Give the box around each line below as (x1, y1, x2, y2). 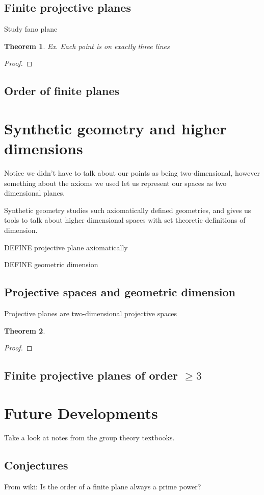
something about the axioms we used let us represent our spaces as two (4, 177, 227, 188)
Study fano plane (4, 23, 58, 34)
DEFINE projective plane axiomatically (4, 242, 128, 252)
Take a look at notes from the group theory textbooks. (4, 432, 175, 442)
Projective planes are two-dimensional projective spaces (4, 308, 177, 319)
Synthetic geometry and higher (4, 117, 227, 138)
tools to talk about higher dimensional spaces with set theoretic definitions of (4, 215, 246, 225)
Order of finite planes (4, 83, 119, 99)
